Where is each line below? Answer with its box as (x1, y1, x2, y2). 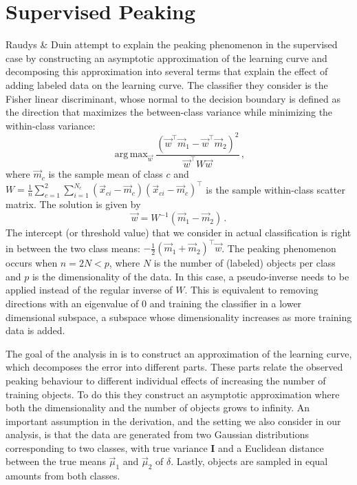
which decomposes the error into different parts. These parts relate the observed (6, 360, 343, 374)
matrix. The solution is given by (6, 197, 141, 211)
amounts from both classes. (6, 468, 120, 483)
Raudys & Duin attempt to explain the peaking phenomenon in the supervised (6, 37, 338, 52)
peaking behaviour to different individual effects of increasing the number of (6, 373, 326, 387)
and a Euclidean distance (218, 440, 324, 455)
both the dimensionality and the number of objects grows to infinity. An (6, 400, 310, 415)
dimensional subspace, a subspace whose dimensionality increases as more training (6, 309, 352, 324)
